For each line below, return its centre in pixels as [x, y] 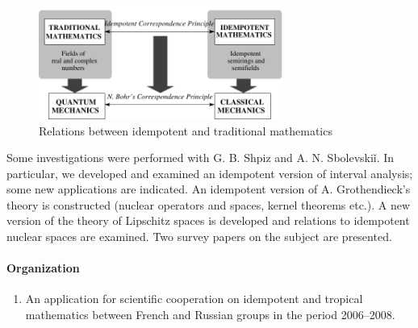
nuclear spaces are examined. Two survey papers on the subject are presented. [199, 237]
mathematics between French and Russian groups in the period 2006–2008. [210, 315]
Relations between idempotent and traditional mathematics [186, 130]
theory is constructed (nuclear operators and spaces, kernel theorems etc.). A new [209, 204]
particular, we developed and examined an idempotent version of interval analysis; [210, 173]
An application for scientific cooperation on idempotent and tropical [194, 299]
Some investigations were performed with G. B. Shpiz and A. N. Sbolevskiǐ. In [201, 158]
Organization [43, 268]
